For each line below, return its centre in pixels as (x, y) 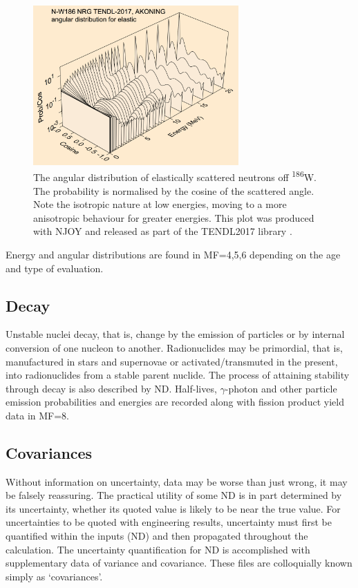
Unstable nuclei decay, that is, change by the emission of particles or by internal (175, 334)
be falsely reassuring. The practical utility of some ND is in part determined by (174, 495)
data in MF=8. (37, 415)
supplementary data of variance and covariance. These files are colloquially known (179, 563)
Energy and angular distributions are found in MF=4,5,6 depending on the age (173, 254)
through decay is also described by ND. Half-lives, (111, 388)
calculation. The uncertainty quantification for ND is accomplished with (158, 549)
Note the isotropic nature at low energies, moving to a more (160, 204)
